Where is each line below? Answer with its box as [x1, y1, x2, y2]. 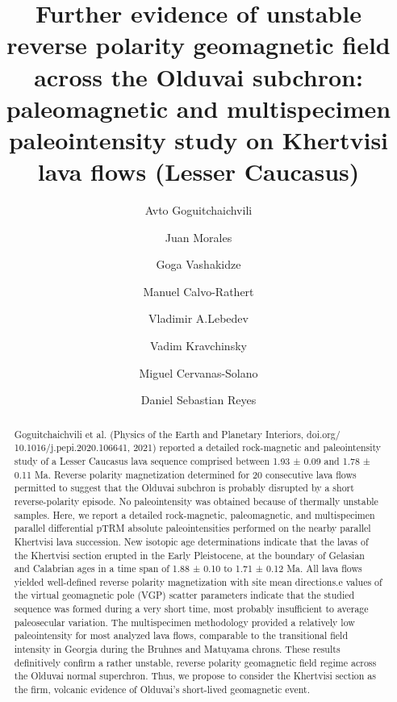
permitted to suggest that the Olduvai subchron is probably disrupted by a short [14, 481, 354, 495]
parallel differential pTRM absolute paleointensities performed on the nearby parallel [14, 521, 371, 535]
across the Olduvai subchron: [34, 60, 363, 93]
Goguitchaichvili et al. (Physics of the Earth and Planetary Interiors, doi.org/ [14, 427, 341, 441]
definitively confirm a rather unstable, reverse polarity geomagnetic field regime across [14, 655, 377, 669]
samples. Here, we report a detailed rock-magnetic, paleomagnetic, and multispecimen [14, 508, 375, 521]
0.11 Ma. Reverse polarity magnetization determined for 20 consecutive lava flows [14, 467, 357, 481]
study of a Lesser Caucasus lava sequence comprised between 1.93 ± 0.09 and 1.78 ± [14, 453, 371, 467]
